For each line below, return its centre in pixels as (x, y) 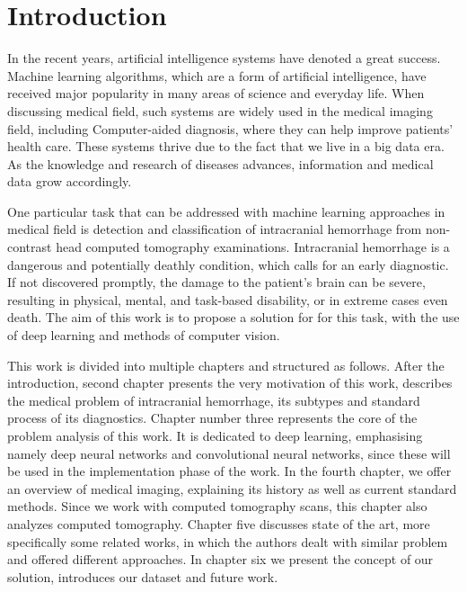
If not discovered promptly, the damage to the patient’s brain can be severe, (216, 282)
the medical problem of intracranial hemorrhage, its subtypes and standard (214, 400)
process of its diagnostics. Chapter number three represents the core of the (212, 418)
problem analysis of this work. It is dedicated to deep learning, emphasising (215, 435)
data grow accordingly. (70, 181)
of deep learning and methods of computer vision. (144, 335)
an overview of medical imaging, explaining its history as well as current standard (232, 488)
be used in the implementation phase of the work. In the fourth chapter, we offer (229, 471)
